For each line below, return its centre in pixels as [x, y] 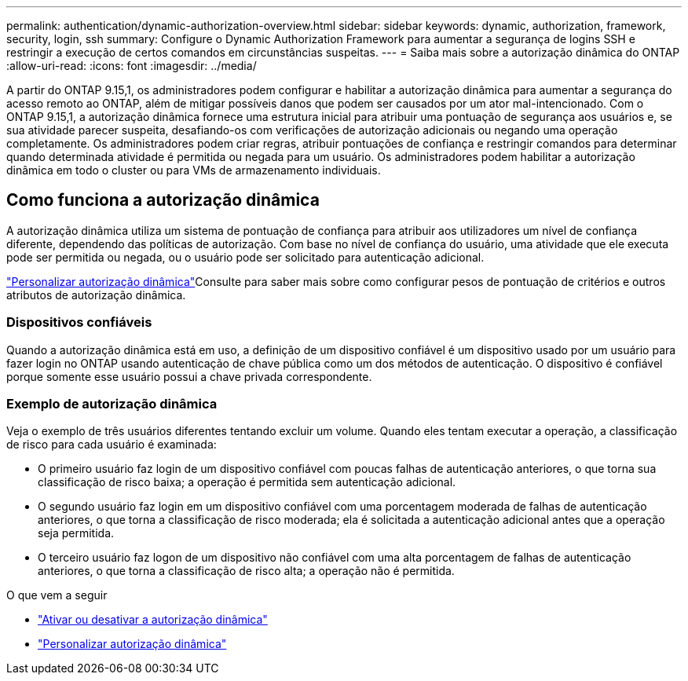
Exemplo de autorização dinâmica [112, 403]
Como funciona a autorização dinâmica [163, 200]
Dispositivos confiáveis [79, 322]
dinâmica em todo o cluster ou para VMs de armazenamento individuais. [194, 170]
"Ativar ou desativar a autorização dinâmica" [153, 620]
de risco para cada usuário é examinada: [112, 445]
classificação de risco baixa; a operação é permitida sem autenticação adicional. [247, 482]
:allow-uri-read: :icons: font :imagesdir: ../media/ [132, 66]
